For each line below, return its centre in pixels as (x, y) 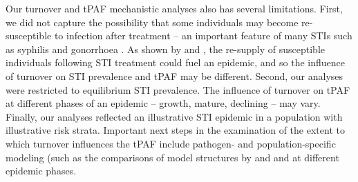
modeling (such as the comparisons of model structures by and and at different (172, 157)
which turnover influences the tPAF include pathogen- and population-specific (171, 143)
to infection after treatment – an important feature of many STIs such (203, 36)
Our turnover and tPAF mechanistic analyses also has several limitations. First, (174, 8)
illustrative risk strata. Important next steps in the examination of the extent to (175, 130)
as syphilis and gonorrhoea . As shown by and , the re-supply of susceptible (165, 49)
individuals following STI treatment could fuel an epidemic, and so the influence (176, 62)
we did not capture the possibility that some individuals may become (152, 22)
